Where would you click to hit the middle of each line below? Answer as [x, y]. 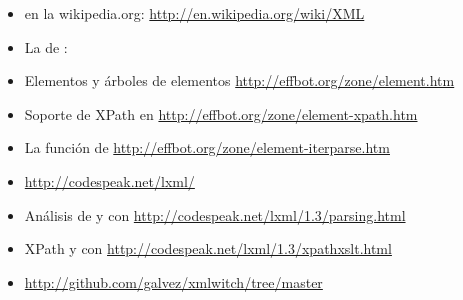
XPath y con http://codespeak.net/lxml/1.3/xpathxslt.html [208, 248]
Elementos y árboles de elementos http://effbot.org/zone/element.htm [239, 80]
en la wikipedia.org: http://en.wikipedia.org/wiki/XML [194, 13]
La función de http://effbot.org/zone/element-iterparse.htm [207, 147]
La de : [46, 46]
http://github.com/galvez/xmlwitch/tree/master [173, 281]
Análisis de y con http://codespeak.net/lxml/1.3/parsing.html [215, 214]
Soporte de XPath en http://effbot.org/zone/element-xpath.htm [221, 113]
